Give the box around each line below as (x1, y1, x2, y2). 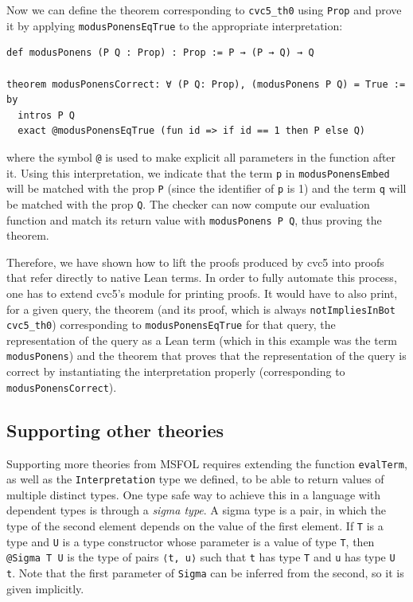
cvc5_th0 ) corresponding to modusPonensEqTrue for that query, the (6, 316, 336, 333)
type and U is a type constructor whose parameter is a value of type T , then (6, 533, 375, 549)
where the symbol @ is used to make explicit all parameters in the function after (6, 148, 396, 165)
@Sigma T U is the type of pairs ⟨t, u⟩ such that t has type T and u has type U (6, 549, 395, 565)
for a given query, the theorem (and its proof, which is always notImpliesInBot (6, 300, 395, 317)
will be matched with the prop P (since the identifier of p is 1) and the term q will (6, 180, 407, 197)
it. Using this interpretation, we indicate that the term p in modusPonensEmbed (6, 164, 390, 181)
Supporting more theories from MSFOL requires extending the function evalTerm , (6, 455, 407, 471)
